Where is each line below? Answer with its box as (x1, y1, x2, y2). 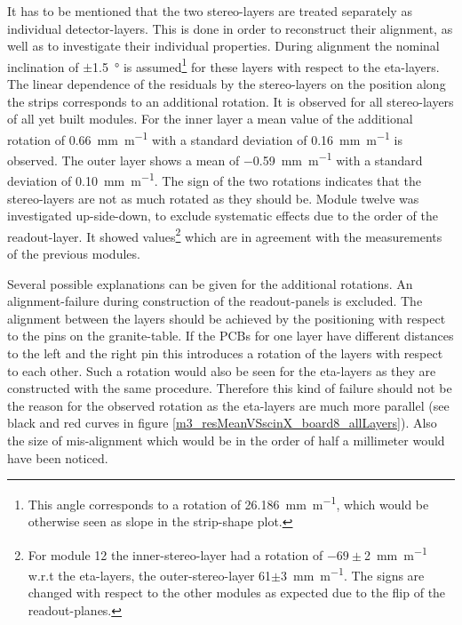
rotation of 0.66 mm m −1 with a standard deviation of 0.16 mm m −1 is (7, 127, 403, 148)
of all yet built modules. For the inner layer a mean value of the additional (7, 109, 413, 128)
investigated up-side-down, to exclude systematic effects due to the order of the (7, 206, 438, 225)
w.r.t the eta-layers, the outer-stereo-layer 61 (28, 565, 272, 584)
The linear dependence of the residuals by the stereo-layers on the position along (7, 75, 446, 93)
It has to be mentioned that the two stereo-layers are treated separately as (7, 2, 412, 20)
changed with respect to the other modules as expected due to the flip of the (28, 583, 446, 602)
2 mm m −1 (363, 542, 427, 564)
